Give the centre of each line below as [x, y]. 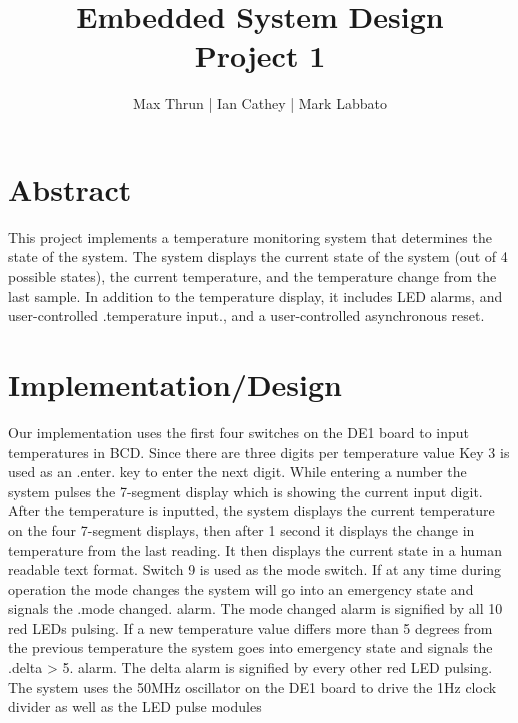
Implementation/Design [175, 384]
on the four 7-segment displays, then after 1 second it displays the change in [241, 529]
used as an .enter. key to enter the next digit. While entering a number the [237, 471]
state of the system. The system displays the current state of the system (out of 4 [258, 256]
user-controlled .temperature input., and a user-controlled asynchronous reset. [246, 315]
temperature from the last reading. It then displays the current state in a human [255, 549]
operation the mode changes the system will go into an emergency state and [241, 588]
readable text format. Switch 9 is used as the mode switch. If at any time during [255, 569]
